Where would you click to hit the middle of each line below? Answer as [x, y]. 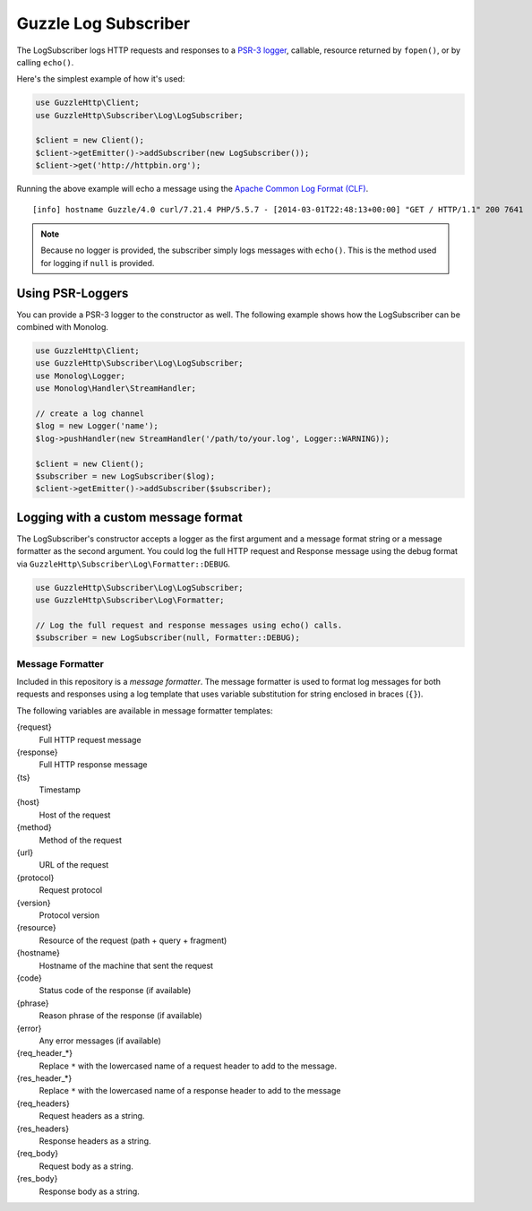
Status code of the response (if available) [115, 990]
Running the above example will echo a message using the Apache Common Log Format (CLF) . [193, 189]
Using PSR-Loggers [73, 293]
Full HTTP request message [90, 740]
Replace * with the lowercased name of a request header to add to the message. [188, 1066]
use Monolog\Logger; [80, 376]
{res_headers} [43, 1129]
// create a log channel [90, 414]
